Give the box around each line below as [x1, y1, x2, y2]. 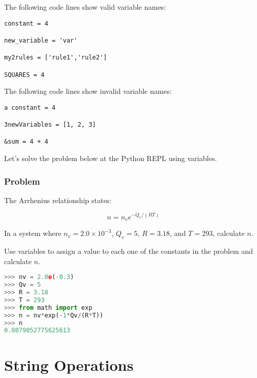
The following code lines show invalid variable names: [4, 86, 172, 96]
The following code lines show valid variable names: [4, 2, 166, 12]
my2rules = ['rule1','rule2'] [4, 54, 107, 62]
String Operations [4, 354, 134, 375]
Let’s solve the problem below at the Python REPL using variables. [4, 153, 217, 164]
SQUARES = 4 [4, 71, 45, 78]
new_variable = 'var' [4, 36, 78, 44]
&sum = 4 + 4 [4, 138, 48, 146]
